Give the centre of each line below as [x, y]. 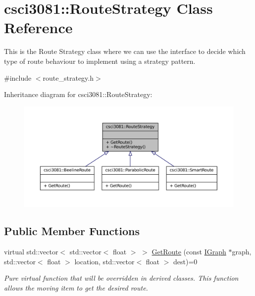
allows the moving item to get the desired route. [76, 287]
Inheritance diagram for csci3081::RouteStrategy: [78, 94]
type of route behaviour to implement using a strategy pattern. [100, 61]
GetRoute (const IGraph [189, 252]
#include [18, 77]
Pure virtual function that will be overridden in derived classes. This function [121, 278]
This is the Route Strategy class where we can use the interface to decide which [125, 51]
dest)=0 [185, 261]
